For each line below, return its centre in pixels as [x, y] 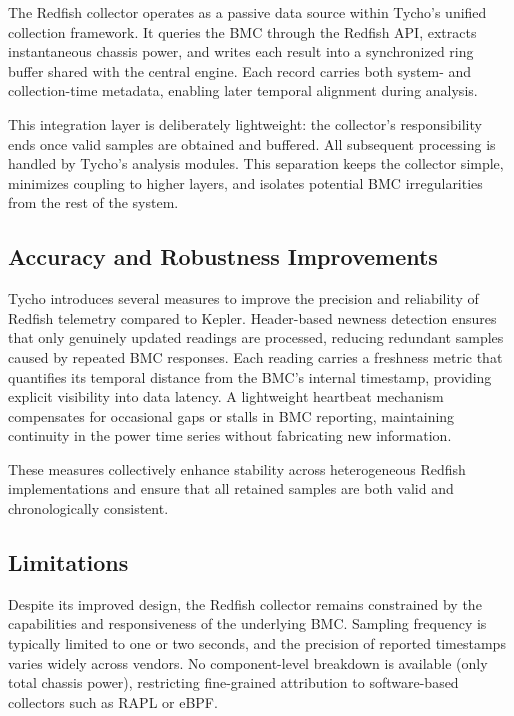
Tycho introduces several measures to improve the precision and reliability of [243, 298]
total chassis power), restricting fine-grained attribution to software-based [233, 682]
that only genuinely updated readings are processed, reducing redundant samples [256, 337]
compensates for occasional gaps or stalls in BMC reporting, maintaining [231, 415]
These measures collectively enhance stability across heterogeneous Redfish [237, 468]
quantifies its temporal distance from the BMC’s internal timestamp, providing [250, 376]
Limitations [68, 562]
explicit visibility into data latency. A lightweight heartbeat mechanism [226, 396]
